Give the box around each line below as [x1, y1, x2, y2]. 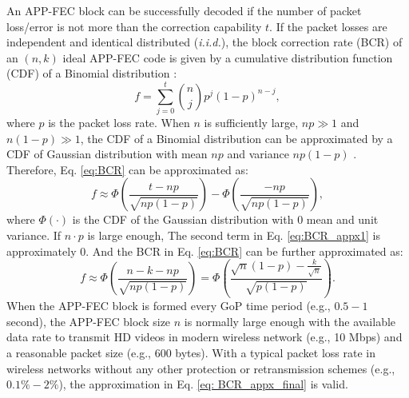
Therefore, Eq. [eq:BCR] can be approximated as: [6, 161, 248, 177]
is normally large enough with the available [184, 312, 396, 329]
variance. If [6, 227, 62, 244]
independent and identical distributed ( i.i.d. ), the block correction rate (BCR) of [6, 34, 403, 50]
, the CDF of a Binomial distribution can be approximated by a [80, 129, 393, 146]
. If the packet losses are [269, 18, 387, 34]
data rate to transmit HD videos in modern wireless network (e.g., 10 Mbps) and [6, 328, 403, 345]
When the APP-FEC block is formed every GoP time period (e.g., [6, 297, 331, 314]
